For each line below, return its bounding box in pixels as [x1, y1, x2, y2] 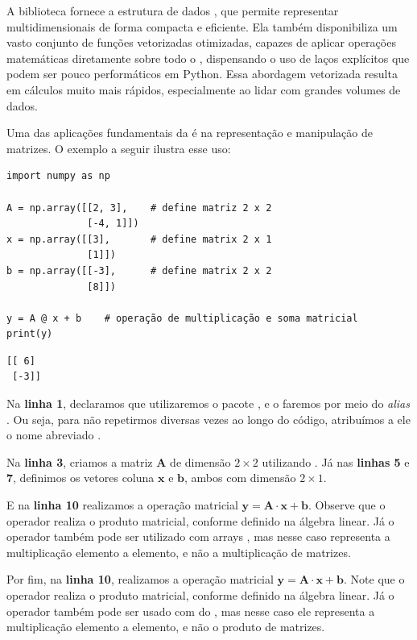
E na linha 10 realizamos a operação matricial [6, 497, 238, 513]
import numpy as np [6, 170, 110, 182]
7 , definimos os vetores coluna [6, 469, 155, 486]
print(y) [6, 328, 53, 340]
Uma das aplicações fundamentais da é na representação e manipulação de [6, 124, 373, 141]
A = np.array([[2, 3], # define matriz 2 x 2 [6, 202, 272, 214]
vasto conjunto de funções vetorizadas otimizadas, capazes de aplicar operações [6, 34, 396, 51]
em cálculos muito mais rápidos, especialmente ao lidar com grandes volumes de [6, 81, 401, 98]
